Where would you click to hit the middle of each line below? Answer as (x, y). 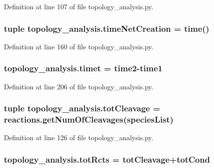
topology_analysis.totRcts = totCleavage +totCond (107, 159)
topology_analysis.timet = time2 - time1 (83, 68)
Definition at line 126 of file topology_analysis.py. (79, 137)
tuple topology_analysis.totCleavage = (82, 108)
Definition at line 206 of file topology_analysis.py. (79, 86)
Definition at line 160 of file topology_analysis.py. (79, 46)
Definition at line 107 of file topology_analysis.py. (79, 6)
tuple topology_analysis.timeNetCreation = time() (107, 28)
